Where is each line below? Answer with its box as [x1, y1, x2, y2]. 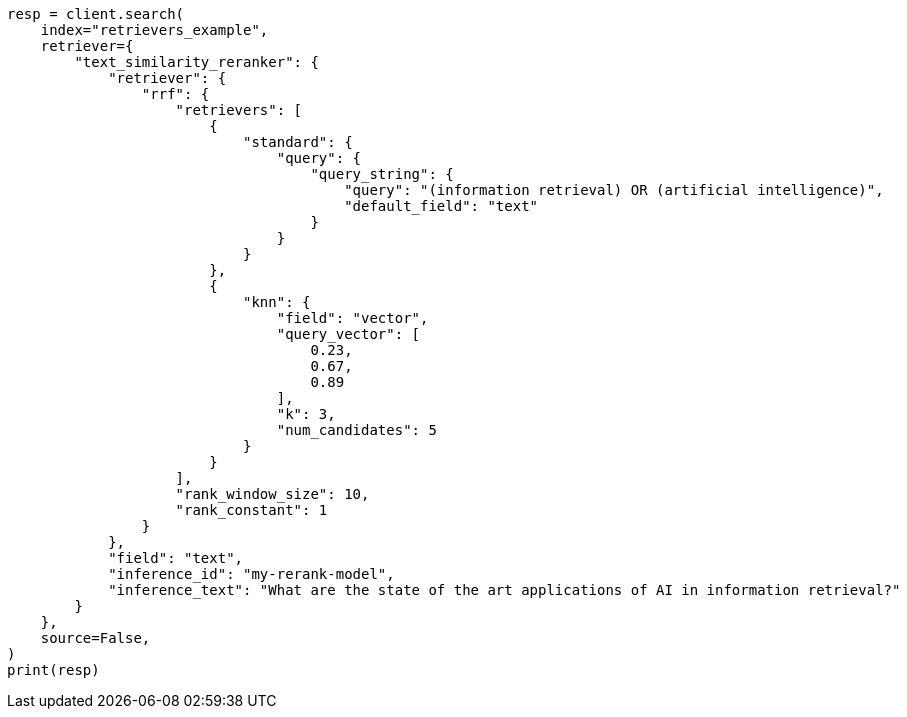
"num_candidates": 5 [276, 422, 437, 438]
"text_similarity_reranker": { [74, 54, 319, 70]
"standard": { [243, 134, 353, 150]
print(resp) [7, 662, 100, 678]
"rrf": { [141, 86, 210, 102]
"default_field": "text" [344, 198, 539, 214]
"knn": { [243, 294, 311, 310]
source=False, [40, 630, 151, 646]
